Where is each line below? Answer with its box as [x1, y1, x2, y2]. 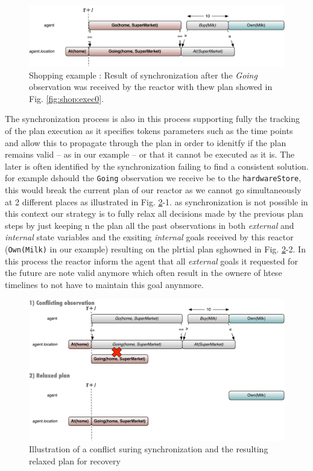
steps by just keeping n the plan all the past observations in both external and [5, 219, 294, 231]
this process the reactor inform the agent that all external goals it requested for [5, 254, 298, 267]
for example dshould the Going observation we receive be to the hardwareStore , [5, 171, 302, 184]
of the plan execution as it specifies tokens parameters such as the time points [5, 124, 293, 136]
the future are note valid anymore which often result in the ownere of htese [5, 266, 282, 279]
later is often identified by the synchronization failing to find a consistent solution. [5, 159, 309, 172]
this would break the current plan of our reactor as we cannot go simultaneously [5, 183, 302, 196]
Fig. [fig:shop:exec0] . [29, 92, 104, 104]
